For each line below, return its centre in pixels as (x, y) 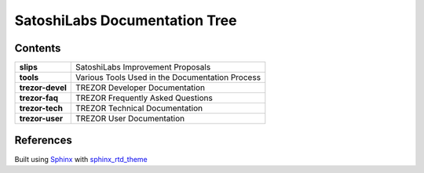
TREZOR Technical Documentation (139, 108)
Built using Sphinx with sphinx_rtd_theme (81, 159)
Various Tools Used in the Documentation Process (168, 77)
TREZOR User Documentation (130, 119)
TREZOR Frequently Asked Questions (144, 98)
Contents (38, 48)
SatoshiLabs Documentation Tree (126, 20)
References (43, 141)
